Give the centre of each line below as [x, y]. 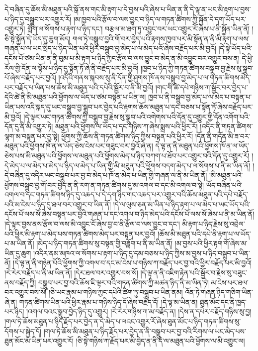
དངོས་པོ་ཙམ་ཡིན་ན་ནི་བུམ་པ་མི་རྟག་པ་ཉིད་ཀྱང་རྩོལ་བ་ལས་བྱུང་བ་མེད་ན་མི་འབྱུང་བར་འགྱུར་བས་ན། [122, 58]
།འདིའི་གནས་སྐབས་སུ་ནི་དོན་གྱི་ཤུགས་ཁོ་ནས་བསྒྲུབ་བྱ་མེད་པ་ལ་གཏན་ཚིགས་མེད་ [155, 77]
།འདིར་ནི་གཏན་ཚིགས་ [226, 126]
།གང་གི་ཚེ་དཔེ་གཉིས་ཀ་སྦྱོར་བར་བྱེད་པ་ [202, 87]
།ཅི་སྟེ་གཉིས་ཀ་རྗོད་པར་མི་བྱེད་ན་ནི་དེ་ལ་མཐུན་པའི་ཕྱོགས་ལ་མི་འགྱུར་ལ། [160, 341]
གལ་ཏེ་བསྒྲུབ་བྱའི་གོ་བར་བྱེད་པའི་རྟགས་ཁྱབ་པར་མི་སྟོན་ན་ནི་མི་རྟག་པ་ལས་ [161, 38]
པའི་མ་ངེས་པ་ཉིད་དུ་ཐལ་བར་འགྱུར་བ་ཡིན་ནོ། [58, 204]
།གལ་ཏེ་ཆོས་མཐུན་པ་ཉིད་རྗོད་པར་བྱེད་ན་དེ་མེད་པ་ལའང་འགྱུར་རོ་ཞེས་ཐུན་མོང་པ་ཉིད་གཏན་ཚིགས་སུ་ [123, 321]
